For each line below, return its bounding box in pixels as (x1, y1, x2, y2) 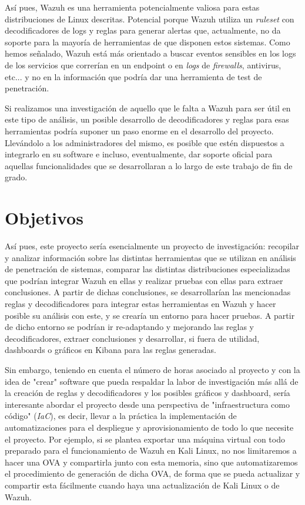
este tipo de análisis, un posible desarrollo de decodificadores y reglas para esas (5, 113, 289, 126)
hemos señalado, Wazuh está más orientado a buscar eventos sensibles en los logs (5, 47, 296, 60)
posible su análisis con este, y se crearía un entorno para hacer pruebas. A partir (5, 309, 295, 321)
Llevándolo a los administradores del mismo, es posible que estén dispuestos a (5, 136, 284, 148)
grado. (5, 171, 28, 183)
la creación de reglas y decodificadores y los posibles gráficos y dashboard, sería (5, 387, 290, 399)
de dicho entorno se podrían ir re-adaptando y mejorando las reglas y (5, 321, 254, 333)
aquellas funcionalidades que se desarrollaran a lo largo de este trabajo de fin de (5, 159, 293, 171)
